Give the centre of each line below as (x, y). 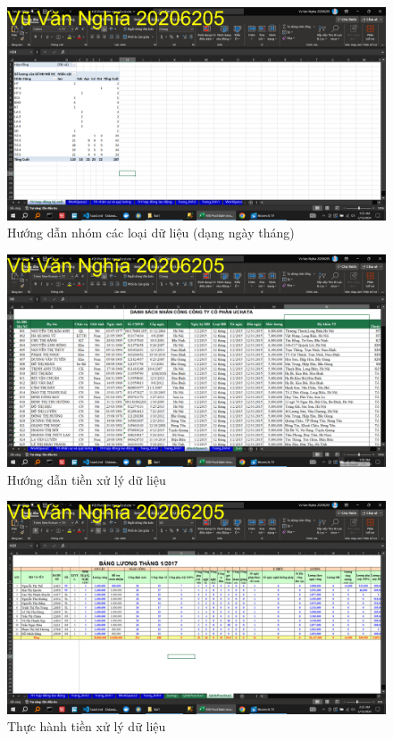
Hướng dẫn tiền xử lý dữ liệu (87, 479)
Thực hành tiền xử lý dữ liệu (87, 726)
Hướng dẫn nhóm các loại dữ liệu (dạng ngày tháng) (151, 233)
